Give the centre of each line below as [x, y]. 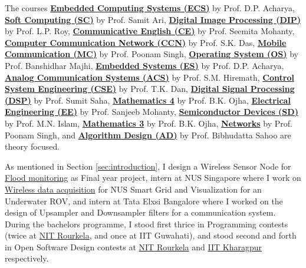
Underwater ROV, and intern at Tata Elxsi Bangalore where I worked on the [144, 201]
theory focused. [32, 146]
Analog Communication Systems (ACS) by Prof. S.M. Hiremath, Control [149, 77]
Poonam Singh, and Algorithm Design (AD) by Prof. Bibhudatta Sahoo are [148, 135]
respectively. [27, 258]
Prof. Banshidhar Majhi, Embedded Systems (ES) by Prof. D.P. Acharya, [144, 65]
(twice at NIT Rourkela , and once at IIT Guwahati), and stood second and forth [151, 235]
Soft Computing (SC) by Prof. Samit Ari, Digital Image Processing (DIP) [153, 19]
